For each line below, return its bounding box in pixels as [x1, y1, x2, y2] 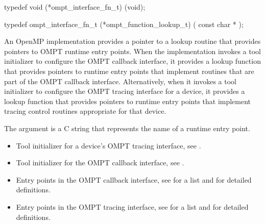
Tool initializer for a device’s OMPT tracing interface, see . [16, 140, 201, 151]
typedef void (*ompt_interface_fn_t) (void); [4, 2, 146, 12]
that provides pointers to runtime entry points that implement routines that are [4, 65, 254, 76]
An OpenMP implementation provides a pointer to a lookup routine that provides [4, 36, 261, 46]
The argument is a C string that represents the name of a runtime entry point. [4, 122, 250, 133]
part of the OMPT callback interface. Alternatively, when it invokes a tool [4, 76, 237, 86]
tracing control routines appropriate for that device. [4, 106, 166, 116]
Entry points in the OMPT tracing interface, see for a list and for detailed [16, 201, 249, 212]
